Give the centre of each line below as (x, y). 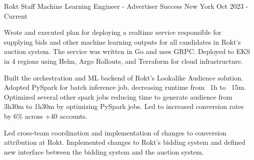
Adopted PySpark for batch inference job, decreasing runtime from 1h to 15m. (125, 87)
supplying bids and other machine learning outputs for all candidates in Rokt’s (122, 41)
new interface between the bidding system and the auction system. (104, 151)
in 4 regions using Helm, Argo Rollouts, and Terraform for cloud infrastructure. (124, 61)
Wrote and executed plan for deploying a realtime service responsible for (113, 32)
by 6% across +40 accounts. (46, 116)
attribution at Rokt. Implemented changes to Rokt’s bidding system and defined (125, 142)
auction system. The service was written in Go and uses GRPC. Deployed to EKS (127, 51)
